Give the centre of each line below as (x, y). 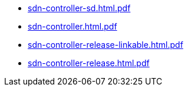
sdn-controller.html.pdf (72, 26)
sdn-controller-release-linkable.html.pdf (105, 45)
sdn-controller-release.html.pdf (89, 63)
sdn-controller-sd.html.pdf (79, 8)
